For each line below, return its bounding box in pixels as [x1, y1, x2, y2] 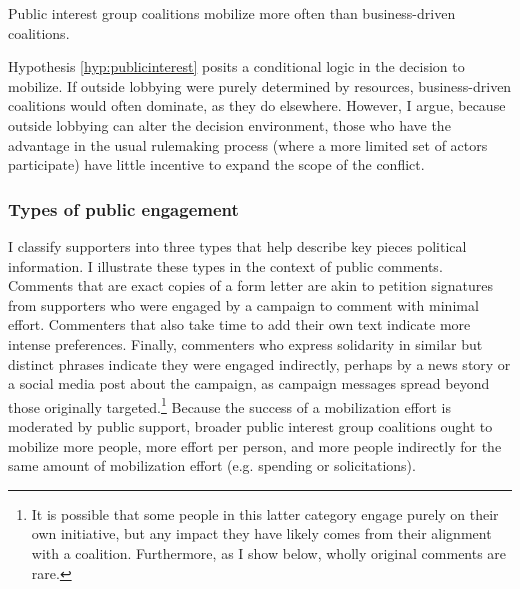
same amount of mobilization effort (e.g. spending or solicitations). [8, 455, 416, 476]
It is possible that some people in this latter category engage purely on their [31, 503, 499, 524]
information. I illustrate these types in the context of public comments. [8, 255, 443, 276]
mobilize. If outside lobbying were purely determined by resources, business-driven [8, 75, 512, 96]
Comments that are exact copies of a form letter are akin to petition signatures [8, 275, 494, 296]
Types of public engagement [8, 196, 239, 221]
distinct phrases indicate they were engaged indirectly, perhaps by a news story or [8, 353, 511, 374]
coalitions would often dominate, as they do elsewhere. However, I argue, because [8, 95, 506, 116]
